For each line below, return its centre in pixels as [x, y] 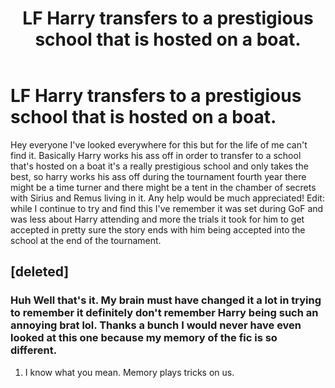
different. [34, 350]
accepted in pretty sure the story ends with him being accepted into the [158, 229]
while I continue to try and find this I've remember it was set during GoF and [167, 208]
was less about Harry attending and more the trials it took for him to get [157, 219]
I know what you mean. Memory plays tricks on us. [129, 372]
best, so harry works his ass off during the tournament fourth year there [158, 176]
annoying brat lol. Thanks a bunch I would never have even [156, 325]
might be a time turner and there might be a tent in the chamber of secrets [163, 187]
